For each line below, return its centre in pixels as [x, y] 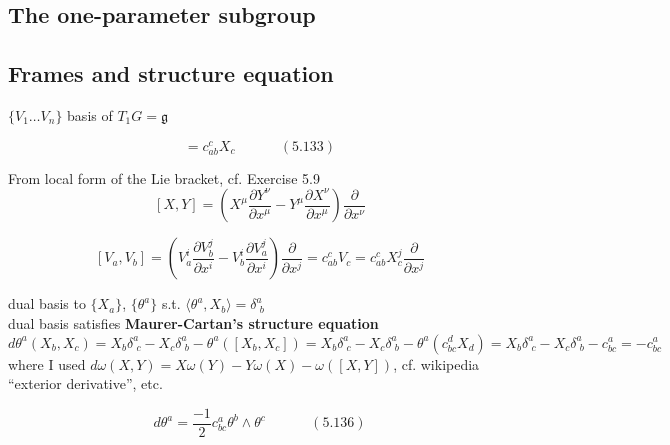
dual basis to [47, 303]
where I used [47, 363]
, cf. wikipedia [436, 363]
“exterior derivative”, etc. [85, 383]
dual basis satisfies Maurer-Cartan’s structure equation [193, 322]
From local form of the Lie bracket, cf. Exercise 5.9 [164, 177]
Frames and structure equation [171, 73]
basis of [90, 114]
